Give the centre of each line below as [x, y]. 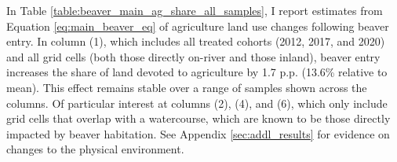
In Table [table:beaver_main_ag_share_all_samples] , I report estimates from [195, 10]
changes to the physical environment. [95, 149]
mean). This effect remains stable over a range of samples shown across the [187, 87]
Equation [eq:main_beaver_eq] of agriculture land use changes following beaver [198, 26]
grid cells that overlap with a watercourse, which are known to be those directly [198, 118]
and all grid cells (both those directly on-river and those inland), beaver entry [193, 56]
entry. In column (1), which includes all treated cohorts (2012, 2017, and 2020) [196, 41]
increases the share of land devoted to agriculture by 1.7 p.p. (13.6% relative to [197, 72]
